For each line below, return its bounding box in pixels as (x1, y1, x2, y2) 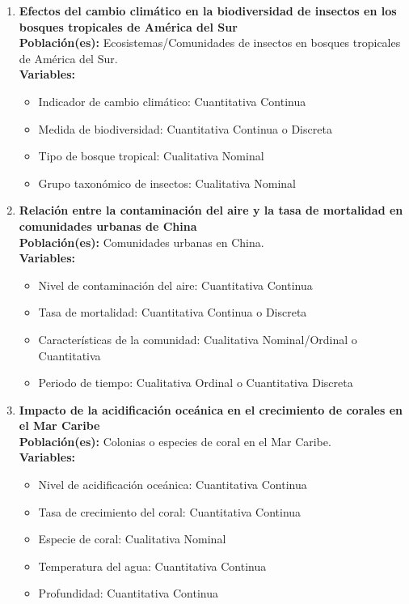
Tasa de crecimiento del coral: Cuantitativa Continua (38, 503, 301, 520)
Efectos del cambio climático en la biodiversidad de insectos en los (19, 2, 397, 19)
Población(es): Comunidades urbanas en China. (19, 233, 264, 250)
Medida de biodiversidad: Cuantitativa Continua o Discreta (38, 120, 332, 137)
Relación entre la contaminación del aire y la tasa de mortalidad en (19, 202, 403, 219)
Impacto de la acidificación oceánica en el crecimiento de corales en (19, 401, 403, 418)
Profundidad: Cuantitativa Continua (38, 585, 218, 602)
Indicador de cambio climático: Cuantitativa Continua (38, 92, 306, 109)
